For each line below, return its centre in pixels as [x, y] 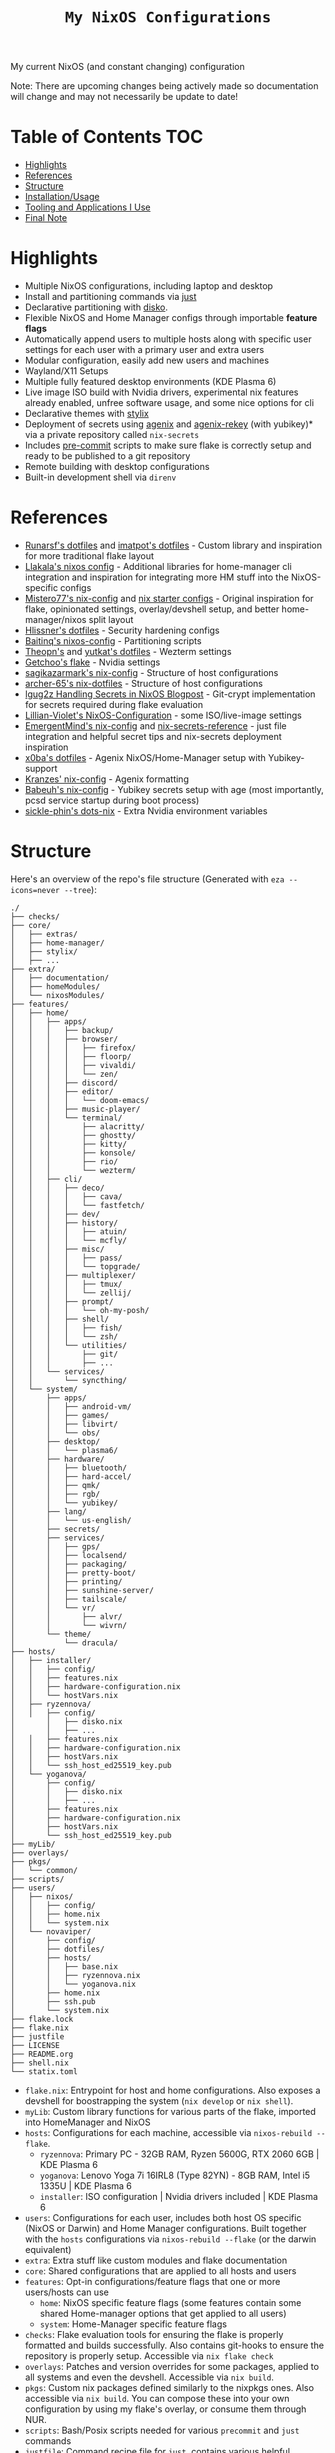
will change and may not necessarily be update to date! [124, 97]
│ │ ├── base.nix [64, 1966]
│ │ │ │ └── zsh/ [64, 1336]
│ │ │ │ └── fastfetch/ [77, 1205]
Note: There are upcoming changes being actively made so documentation [164, 86]
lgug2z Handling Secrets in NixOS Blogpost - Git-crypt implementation [170, 694]
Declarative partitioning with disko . [96, 307]
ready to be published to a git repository [107, 456]
